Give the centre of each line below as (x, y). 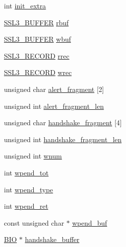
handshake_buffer (52, 239)
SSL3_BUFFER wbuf (37, 39)
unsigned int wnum (33, 156)
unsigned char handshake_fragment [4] (63, 123)
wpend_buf (90, 222)
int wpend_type (29, 189)
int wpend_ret (26, 206)
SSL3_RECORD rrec (37, 55)
